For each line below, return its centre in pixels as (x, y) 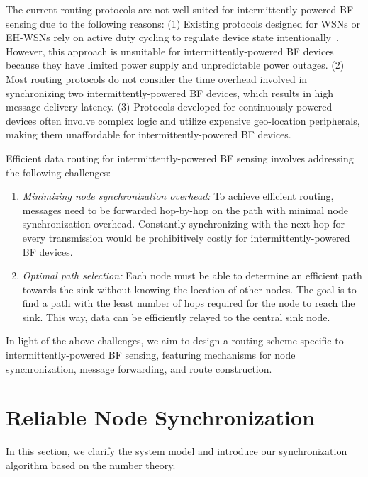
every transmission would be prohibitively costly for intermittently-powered (186, 237)
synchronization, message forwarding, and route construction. (139, 368)
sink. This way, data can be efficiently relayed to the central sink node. (176, 316)
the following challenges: (58, 172)
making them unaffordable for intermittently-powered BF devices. (149, 134)
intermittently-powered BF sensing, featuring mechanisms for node (151, 355)
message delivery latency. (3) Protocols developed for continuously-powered (169, 107)
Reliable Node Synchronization (160, 417)
